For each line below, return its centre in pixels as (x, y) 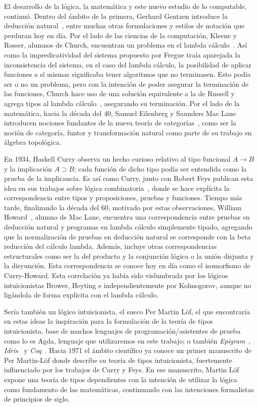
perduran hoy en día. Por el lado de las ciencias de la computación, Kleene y (121, 35)
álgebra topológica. (33, 142)
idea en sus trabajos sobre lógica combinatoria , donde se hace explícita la (117, 188)
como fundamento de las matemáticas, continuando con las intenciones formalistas (129, 389)
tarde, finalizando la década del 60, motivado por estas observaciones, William (123, 207)
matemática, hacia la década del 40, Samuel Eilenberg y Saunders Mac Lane (120, 113)
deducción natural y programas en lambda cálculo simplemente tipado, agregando (128, 227)
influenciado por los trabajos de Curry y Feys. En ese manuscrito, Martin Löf (122, 370)
